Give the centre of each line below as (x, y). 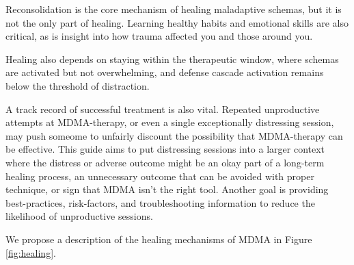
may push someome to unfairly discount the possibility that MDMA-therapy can (174, 135)
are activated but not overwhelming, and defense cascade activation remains (165, 72)
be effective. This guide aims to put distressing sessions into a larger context (165, 149)
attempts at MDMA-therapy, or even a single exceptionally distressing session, (170, 122)
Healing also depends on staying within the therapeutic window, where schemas (172, 59)
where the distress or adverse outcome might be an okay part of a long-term (165, 162)
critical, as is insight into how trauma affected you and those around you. (159, 36)
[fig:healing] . (31, 252)
